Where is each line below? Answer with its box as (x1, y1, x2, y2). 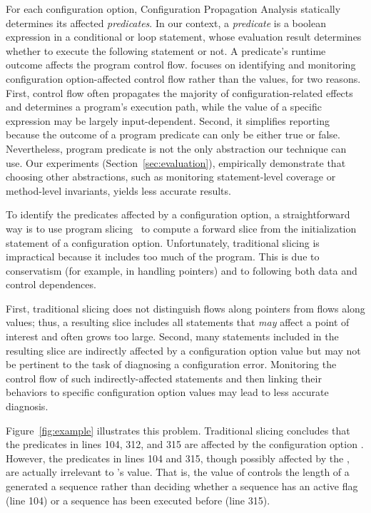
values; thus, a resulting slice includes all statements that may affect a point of (6, 315, 350, 330)
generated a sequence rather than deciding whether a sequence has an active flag (6, 479, 358, 493)
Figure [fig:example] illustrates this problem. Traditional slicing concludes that (6, 422, 350, 437)
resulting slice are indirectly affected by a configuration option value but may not (6, 342, 361, 357)
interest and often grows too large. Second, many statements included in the (6, 329, 339, 344)
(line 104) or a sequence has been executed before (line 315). (6, 492, 270, 507)
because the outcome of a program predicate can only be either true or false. (6, 127, 340, 142)
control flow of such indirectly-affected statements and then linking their (6, 370, 322, 385)
